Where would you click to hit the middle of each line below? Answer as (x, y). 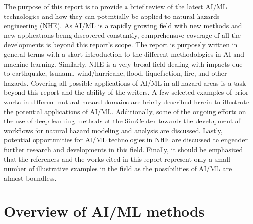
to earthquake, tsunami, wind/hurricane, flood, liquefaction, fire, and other (116, 73)
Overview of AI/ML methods (104, 211)
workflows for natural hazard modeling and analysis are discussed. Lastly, (113, 130)
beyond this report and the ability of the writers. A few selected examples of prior (126, 92)
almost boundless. (30, 178)
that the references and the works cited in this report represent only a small (117, 159)
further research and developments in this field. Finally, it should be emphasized (124, 149)
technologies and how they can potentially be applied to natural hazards (112, 16)
